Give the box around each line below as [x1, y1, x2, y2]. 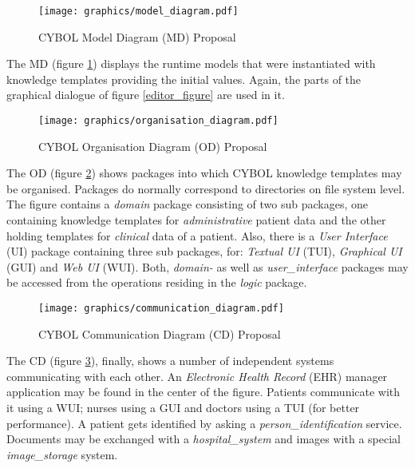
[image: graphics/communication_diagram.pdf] [38, 303, 284, 315]
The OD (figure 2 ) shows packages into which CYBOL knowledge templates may [6, 165, 402, 181]
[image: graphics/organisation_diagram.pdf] [38, 115, 279, 127]
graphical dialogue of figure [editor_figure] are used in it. [6, 86, 285, 103]
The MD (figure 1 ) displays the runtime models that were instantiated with [6, 55, 376, 72]
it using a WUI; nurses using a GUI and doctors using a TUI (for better [6, 399, 360, 416]
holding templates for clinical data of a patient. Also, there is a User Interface [6, 227, 388, 244]
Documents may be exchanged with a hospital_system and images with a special [6, 430, 401, 447]
